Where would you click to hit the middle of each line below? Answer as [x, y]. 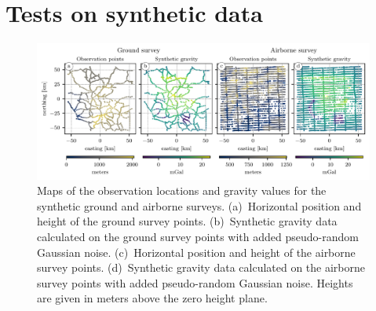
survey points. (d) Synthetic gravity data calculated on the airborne [201, 267]
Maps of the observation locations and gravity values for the [182, 190]
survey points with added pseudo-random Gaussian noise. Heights [195, 282]
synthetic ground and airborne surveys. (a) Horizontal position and [199, 205]
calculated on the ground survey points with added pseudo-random [198, 236]
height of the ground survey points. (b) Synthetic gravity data [187, 221]
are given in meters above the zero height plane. [152, 298]
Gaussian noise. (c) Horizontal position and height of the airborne [196, 252]
